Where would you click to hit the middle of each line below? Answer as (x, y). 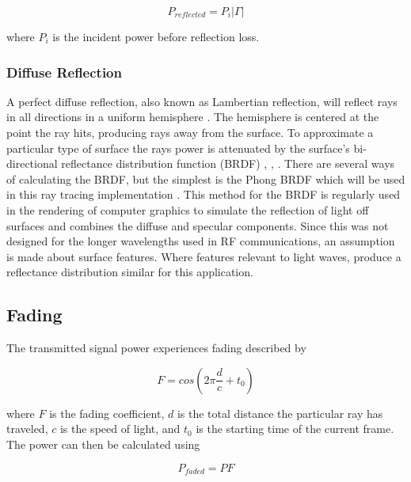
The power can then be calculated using (103, 444)
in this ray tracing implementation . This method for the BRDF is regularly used (204, 194)
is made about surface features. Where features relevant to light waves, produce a (204, 256)
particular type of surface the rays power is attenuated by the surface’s (178, 148)
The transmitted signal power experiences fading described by (156, 348)
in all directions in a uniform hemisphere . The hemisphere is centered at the (193, 117)
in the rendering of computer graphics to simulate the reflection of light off (188, 209)
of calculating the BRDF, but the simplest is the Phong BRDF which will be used (206, 178)
